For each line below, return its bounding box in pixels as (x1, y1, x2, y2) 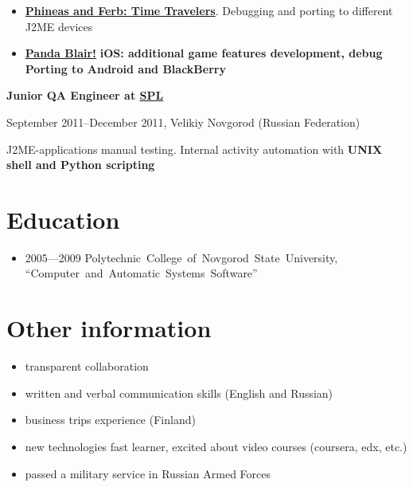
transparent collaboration (25, 358, 149, 375)
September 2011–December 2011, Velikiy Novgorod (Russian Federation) (6, 113, 360, 130)
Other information (6, 312, 212, 344)
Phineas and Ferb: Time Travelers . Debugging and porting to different (25, 2, 393, 18)
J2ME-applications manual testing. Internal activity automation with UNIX (6, 140, 383, 157)
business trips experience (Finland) (25, 411, 196, 428)
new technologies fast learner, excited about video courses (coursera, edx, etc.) (25, 438, 407, 454)
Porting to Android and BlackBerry (25, 60, 226, 77)
